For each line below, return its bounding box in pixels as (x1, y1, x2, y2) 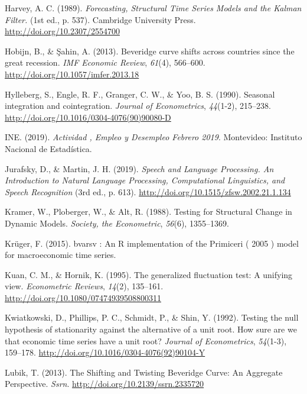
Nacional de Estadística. (5, 142, 92, 154)
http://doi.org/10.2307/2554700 (5, 25, 120, 37)
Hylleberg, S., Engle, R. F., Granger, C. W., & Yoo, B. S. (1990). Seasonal (5, 88, 275, 100)
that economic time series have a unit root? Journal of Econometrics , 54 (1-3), (5, 334, 287, 347)
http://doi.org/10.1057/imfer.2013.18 (5, 67, 139, 80)
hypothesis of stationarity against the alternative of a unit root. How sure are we (5, 323, 297, 335)
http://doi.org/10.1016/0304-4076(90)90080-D (5, 111, 171, 123)
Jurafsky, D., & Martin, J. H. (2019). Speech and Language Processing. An (5, 162, 274, 175)
